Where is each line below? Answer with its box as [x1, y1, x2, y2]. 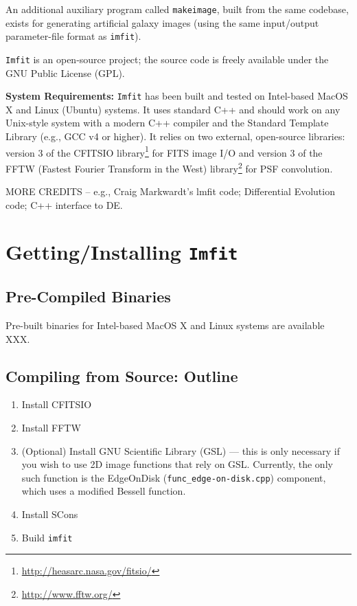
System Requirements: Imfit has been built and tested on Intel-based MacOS [5, 89, 348, 103]
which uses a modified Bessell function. [21, 484, 186, 498]
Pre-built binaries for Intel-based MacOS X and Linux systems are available [5, 317, 325, 332]
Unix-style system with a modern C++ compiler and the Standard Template [5, 115, 329, 130]
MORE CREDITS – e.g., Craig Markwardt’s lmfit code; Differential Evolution [5, 184, 335, 199]
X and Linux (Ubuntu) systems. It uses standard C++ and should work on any [5, 102, 341, 116]
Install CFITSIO [21, 397, 92, 412]
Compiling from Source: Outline [5, 365, 238, 386]
